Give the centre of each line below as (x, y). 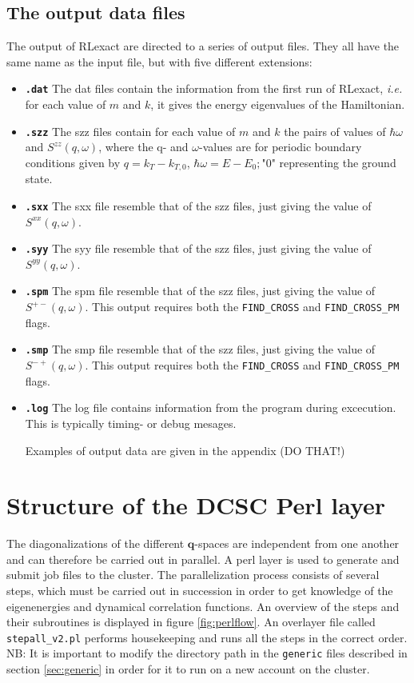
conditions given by (73, 162)
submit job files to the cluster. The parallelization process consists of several (193, 575)
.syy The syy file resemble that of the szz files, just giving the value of (198, 248)
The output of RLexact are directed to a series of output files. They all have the (203, 46)
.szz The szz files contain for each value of (130, 131)
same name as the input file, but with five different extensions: (159, 61)
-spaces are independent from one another (297, 543)
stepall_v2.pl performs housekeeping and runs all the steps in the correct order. (207, 637)
